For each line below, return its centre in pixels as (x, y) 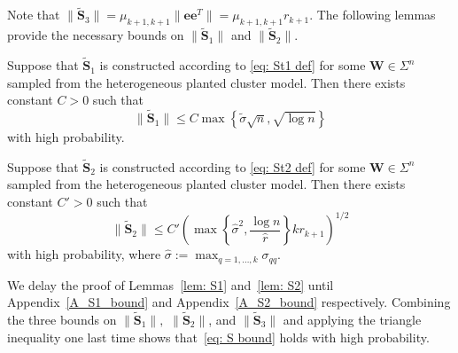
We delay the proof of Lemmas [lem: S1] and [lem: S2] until (171, 284)
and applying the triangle (352, 319)
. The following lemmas (373, 15)
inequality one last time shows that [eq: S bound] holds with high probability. (218, 337)
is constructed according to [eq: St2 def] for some (233, 166)
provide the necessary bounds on (96, 35)
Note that (34, 15)
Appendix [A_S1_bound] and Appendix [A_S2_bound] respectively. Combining (229, 302)
